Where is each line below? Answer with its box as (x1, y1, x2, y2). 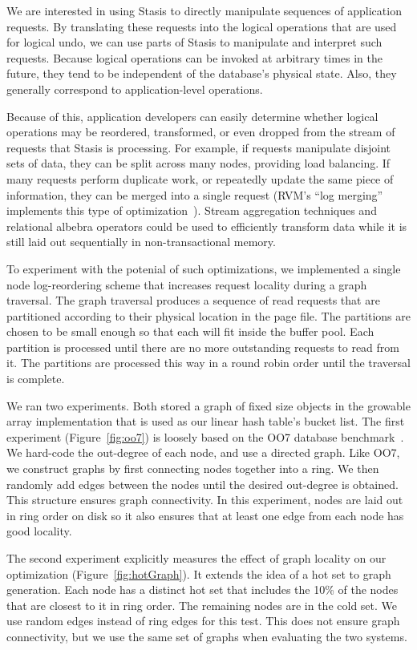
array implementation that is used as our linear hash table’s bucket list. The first (6, 413, 405, 430)
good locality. (6, 523, 72, 539)
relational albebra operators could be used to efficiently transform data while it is (6, 217, 407, 234)
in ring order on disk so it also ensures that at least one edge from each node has (6, 507, 404, 523)
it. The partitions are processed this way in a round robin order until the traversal (6, 354, 411, 371)
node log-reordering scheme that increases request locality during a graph (6, 276, 367, 293)
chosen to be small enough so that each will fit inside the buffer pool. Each (6, 323, 374, 340)
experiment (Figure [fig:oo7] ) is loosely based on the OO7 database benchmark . (6, 428, 404, 445)
